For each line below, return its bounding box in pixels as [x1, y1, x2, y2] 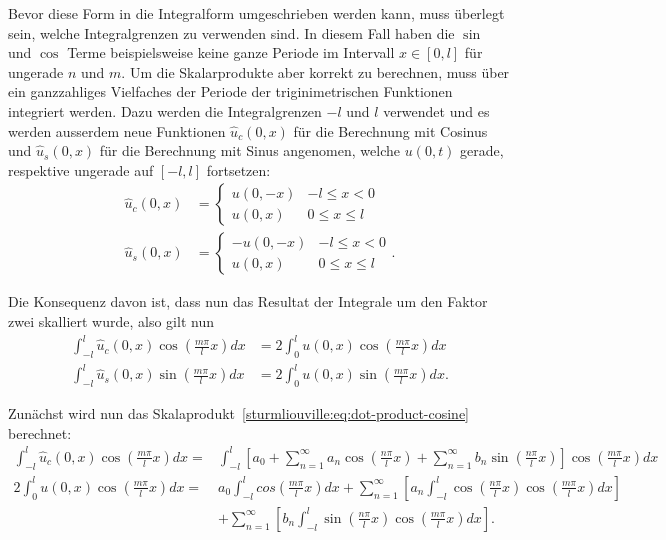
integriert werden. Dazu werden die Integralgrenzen [8, 100, 322, 121]
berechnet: [8, 422, 72, 443]
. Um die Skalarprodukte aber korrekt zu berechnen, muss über [121, 61, 510, 82]
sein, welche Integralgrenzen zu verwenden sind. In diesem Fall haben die [8, 22, 455, 43]
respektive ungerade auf [8, 159, 154, 180]
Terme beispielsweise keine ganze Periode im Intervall [67, 42, 395, 63]
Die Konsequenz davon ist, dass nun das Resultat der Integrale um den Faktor [8, 291, 488, 312]
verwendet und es [383, 100, 490, 121]
